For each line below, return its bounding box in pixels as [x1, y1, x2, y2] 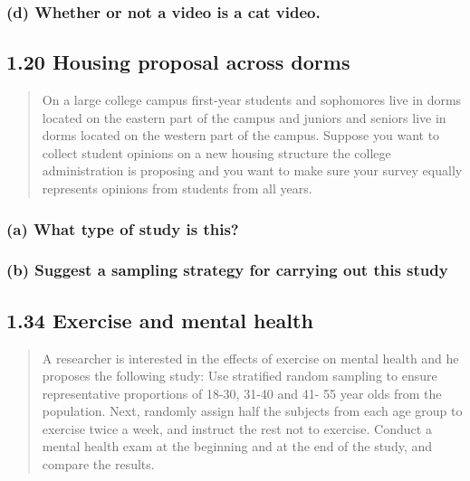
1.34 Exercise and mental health [6, 306, 313, 334]
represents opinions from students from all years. [42, 179, 312, 198]
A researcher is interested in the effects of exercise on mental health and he [42, 348, 459, 367]
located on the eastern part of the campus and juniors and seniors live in [42, 108, 446, 127]
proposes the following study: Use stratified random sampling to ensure [42, 366, 437, 385]
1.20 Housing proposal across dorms [6, 48, 350, 76]
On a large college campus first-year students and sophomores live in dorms [42, 90, 462, 109]
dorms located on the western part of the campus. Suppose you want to [42, 126, 440, 145]
